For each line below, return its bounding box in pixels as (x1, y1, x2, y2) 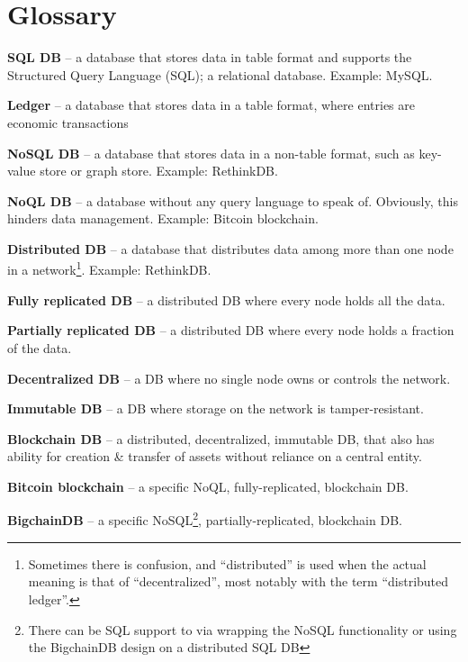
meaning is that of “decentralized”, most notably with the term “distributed (28, 572, 449, 591)
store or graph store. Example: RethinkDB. (40, 161, 278, 180)
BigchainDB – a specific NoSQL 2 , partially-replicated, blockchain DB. (7, 508, 402, 530)
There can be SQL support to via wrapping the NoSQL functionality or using (28, 620, 457, 639)
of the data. (7, 338, 72, 357)
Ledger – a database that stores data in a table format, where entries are (7, 95, 415, 114)
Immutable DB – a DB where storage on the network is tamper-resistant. (7, 399, 424, 418)
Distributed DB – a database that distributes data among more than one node (7, 239, 454, 258)
